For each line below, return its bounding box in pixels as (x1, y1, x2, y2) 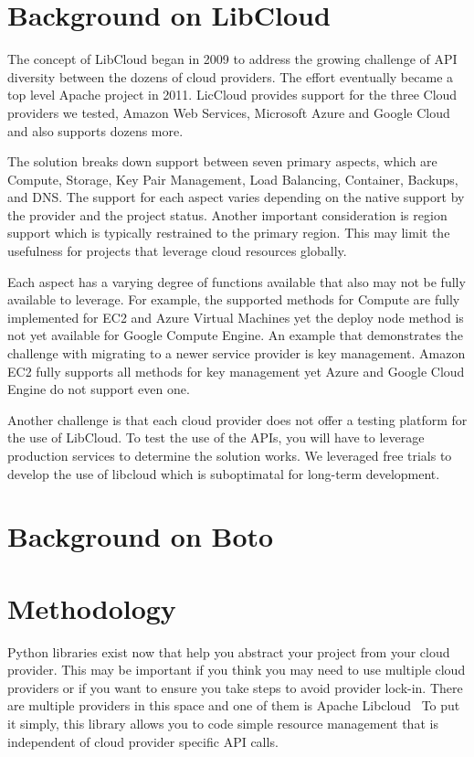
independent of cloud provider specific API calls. (7, 731, 279, 751)
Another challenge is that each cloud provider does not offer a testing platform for (7, 410, 468, 429)
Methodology (7, 589, 176, 626)
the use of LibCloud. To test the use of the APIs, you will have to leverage (7, 428, 425, 447)
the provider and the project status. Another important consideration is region (7, 205, 448, 224)
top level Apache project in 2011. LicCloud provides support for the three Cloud (7, 85, 458, 104)
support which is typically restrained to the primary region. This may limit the (7, 223, 450, 242)
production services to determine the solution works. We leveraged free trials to (7, 446, 452, 464)
